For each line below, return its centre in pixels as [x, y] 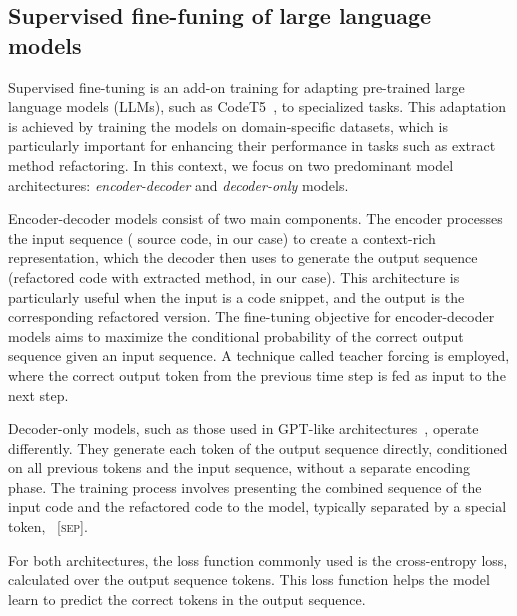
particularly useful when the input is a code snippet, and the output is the [236, 296]
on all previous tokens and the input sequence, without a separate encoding [239, 467]
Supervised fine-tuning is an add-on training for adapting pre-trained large [236, 86]
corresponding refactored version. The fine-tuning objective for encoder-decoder [251, 316]
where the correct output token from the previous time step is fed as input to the [257, 374]
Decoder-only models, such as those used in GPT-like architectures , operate [243, 428]
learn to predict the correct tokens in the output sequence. [187, 598]
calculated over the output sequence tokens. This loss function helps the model [249, 579]
